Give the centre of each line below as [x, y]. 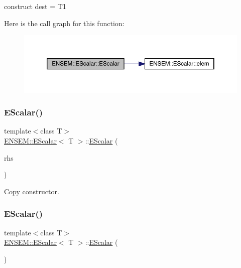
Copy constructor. [32, 191]
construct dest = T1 [35, 6]
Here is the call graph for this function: [64, 23]
